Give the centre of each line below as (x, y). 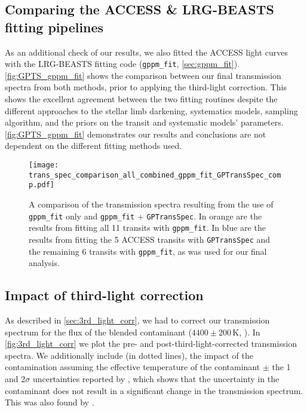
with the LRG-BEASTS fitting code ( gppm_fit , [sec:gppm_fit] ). (122, 64)
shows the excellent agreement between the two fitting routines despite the (141, 99)
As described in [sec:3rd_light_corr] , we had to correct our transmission (137, 320)
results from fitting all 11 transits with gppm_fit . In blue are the (147, 228)
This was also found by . (50, 402)
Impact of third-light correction (104, 295)
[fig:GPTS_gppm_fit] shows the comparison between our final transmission (143, 75)
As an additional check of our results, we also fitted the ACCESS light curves (146, 52)
